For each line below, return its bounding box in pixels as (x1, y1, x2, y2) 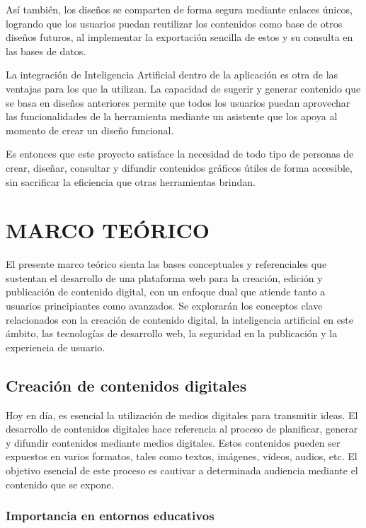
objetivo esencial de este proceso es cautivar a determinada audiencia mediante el (6, 462, 358, 477)
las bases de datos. (6, 43, 86, 58)
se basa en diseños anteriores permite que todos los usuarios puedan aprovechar (6, 95, 350, 110)
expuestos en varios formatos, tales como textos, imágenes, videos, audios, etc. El (6, 449, 358, 464)
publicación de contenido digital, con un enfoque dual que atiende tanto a (6, 284, 326, 299)
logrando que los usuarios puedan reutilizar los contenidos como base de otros (6, 16, 343, 30)
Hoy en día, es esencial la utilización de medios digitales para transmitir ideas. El (6, 407, 358, 422)
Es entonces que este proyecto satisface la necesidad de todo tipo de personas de (6, 146, 354, 161)
